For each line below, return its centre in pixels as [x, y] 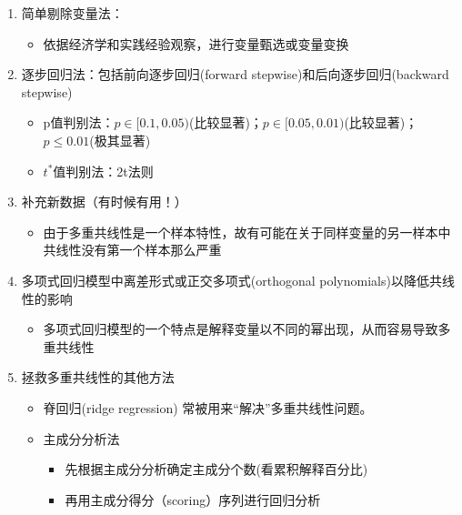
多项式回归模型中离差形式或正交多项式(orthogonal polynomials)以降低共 [231, 280]
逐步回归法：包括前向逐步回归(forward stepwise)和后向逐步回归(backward [235, 74]
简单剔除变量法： [72, 13]
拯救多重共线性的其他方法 [98, 377]
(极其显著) [120, 140]
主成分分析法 [81, 438]
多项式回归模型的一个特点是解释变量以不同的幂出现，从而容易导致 [241, 329]
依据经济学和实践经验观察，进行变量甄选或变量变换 [196, 43]
